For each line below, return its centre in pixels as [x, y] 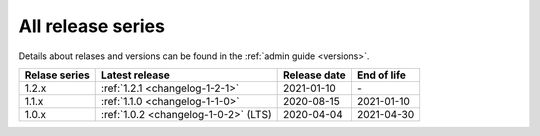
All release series [91, 26]
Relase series [57, 75]
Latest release [135, 75]
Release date [314, 75]
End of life [381, 75]
